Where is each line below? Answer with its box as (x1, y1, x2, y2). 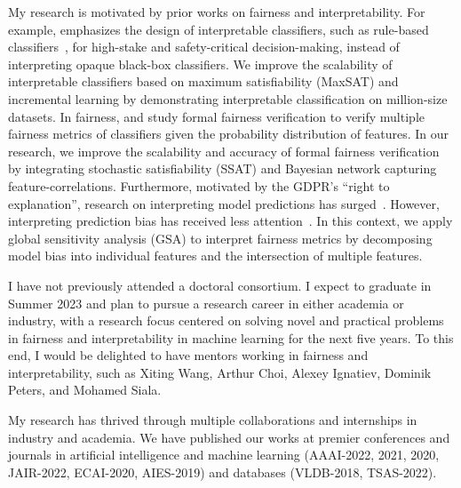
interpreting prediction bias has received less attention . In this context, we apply (8, 212, 453, 230)
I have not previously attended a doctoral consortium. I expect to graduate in (8, 276, 432, 294)
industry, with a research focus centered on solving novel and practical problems (8, 311, 444, 330)
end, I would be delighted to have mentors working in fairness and (8, 346, 369, 364)
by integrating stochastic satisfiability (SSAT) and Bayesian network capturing (8, 159, 437, 178)
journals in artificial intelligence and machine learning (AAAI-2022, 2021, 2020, (8, 445, 440, 464)
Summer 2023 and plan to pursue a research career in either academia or (8, 293, 404, 312)
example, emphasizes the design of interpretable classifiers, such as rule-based (8, 20, 429, 38)
